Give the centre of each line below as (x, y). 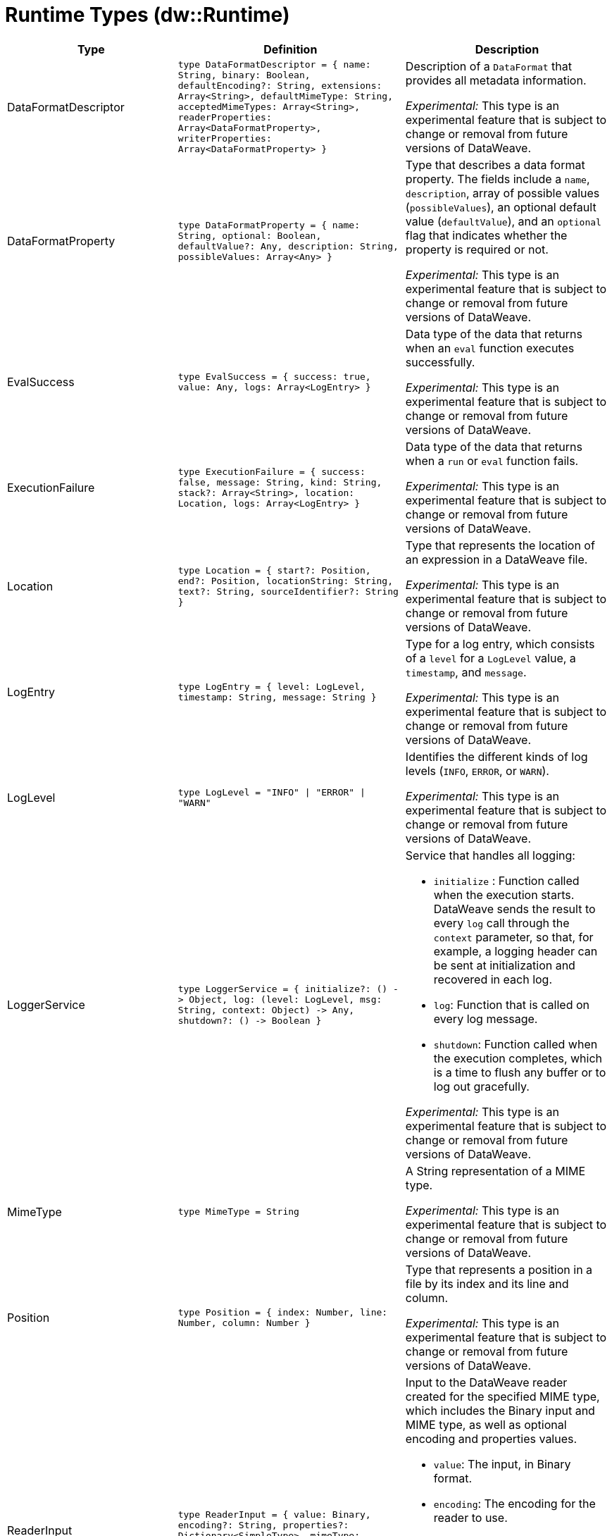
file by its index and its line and (487, 1283)
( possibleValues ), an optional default (501, 207)
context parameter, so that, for (513, 937)
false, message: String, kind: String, (280, 482)
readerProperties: (225, 118)
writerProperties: (225, 139)
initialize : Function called (506, 880)
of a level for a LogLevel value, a (491, 658)
